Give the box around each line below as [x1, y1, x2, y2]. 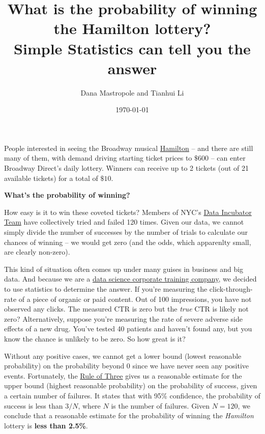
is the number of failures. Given [111, 400, 210, 411]
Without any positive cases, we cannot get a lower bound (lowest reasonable [4, 350, 242, 361]
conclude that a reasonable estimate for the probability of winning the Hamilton [4, 410, 254, 421]
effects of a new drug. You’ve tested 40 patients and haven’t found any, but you [4, 323, 252, 334]
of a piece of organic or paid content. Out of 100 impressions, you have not [18, 293, 252, 304]
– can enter [211, 152, 246, 163]
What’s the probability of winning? [4, 190, 130, 200]
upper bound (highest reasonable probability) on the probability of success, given [4, 380, 257, 391]
